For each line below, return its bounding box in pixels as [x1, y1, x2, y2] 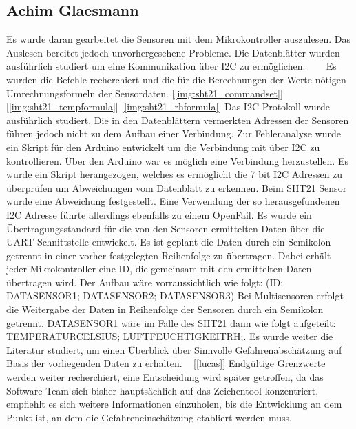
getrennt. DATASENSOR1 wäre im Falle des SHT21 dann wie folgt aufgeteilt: [6, 315, 336, 330]
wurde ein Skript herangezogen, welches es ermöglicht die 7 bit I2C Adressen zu [6, 167, 343, 181]
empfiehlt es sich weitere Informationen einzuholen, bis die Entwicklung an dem [6, 397, 342, 411]
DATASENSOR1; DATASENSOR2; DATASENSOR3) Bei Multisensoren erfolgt [6, 288, 344, 303]
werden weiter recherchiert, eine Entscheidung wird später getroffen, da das [6, 370, 324, 384]
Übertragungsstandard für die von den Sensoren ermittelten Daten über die [6, 221, 325, 235]
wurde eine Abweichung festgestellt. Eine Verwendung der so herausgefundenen [6, 194, 340, 208]
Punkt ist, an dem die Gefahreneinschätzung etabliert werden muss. [6, 410, 292, 424]
